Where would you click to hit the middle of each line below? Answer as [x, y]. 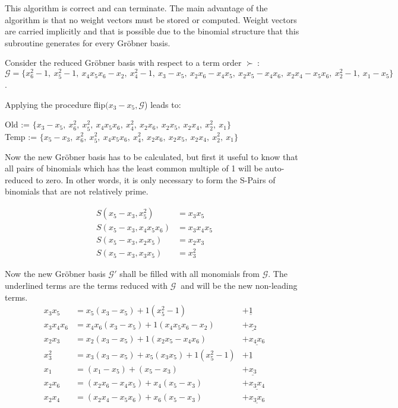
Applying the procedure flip [55, 104]
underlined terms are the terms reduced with [86, 286]
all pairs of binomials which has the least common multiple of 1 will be [134, 168]
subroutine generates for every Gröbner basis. [88, 42]
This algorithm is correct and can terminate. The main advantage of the [136, 8]
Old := [18, 124]
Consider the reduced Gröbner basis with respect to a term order [123, 63]
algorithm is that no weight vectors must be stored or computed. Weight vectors [151, 19]
